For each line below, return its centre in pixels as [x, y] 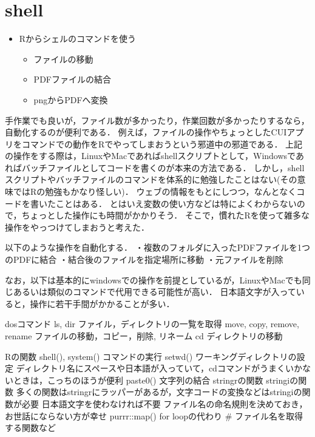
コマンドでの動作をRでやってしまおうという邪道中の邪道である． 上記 [162, 144]
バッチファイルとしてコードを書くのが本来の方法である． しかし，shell [163, 167]
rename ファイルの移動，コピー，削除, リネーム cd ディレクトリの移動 [144, 336]
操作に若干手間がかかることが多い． [102, 303]
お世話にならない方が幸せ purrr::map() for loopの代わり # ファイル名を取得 [154, 415]
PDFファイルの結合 [72, 79]
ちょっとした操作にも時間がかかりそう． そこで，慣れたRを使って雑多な [166, 215]
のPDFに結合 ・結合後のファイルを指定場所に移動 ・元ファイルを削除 [144, 259]
